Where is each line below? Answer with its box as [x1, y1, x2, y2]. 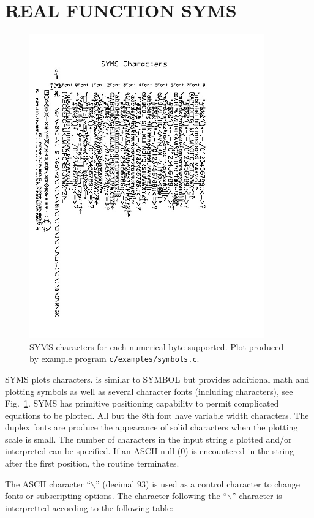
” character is [231, 489, 282, 502]
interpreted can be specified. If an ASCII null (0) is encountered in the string [5, 445, 294, 457]
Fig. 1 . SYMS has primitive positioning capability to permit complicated [5, 397, 279, 410]
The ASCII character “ [5, 477, 91, 490]
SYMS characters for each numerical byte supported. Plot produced [29, 340, 284, 353]
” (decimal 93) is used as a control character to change [95, 477, 300, 490]
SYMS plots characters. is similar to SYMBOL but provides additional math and [5, 372, 310, 385]
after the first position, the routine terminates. [5, 457, 179, 470]
